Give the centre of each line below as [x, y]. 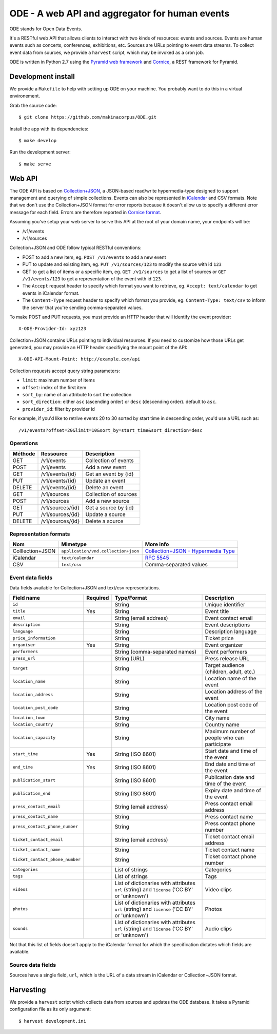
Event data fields [31, 578]
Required [98, 598]
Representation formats [40, 534]
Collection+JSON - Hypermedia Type [190, 551]
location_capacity [34, 738]
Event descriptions [227, 625]
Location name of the [231, 678]
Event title [217, 611]
